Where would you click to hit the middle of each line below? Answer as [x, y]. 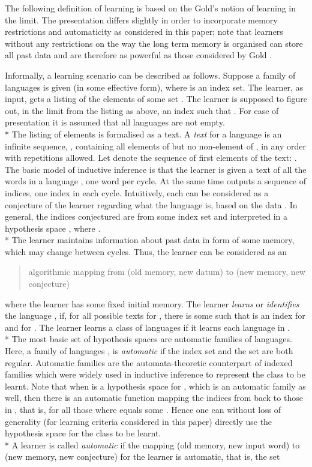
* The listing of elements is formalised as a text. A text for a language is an [143, 134]
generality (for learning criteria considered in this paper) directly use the [139, 421]
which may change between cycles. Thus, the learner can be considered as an [146, 251]
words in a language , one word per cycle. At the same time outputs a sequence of [156, 181]
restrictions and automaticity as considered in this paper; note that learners [144, 32]
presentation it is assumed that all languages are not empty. [115, 122]
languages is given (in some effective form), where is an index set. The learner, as [154, 87]
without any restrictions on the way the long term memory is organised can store [154, 43]
